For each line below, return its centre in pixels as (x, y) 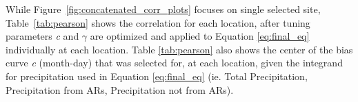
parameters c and (42, 36)
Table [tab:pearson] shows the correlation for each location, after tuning (158, 22)
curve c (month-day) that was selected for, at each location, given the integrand (174, 63)
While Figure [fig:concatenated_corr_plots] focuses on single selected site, (163, 9)
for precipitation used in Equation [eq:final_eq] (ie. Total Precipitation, (157, 76)
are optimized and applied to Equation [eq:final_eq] (200, 36)
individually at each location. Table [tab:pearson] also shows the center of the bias (179, 49)
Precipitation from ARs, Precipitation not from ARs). (120, 89)
